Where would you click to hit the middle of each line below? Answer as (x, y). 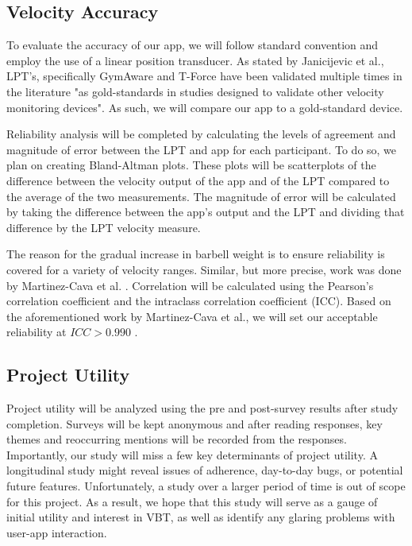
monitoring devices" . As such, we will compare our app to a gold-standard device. (205, 107)
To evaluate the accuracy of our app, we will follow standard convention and (193, 45)
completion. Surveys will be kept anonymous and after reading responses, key (194, 423)
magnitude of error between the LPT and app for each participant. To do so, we (202, 149)
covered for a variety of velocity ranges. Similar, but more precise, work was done (204, 269)
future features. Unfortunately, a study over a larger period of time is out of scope (206, 486)
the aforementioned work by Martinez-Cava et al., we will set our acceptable (192, 316)
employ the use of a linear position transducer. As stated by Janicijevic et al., (195, 60)
